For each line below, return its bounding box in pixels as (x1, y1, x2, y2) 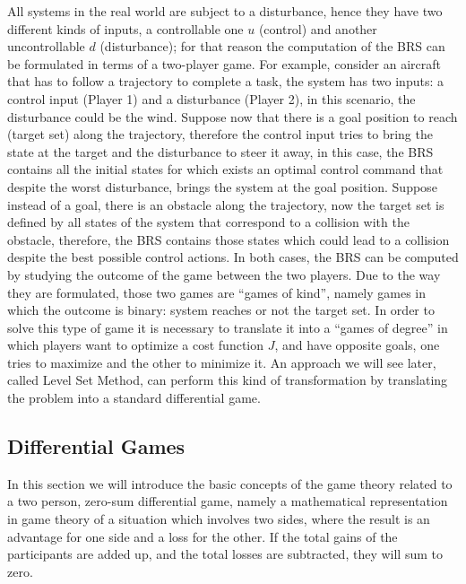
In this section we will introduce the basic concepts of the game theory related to (7, 474, 453, 492)
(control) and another (258, 19, 377, 38)
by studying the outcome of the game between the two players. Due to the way (7, 265, 441, 283)
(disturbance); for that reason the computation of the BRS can (99, 37, 445, 56)
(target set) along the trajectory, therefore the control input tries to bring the (7, 125, 433, 144)
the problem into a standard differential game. (7, 388, 261, 407)
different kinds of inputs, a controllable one (7, 19, 244, 38)
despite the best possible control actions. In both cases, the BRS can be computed (7, 248, 459, 266)
